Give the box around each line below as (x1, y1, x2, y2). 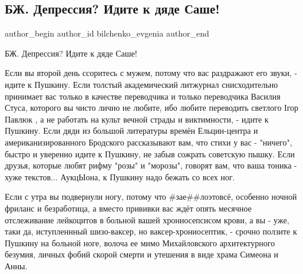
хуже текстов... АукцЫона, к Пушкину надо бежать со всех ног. (5, 170, 235, 183)
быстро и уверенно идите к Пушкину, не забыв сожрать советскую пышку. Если (5, 147, 295, 160)
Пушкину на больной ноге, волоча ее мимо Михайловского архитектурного (5, 236, 275, 249)
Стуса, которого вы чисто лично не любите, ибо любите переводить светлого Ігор (5, 101, 299, 114)
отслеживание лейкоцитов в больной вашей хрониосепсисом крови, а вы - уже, (5, 213, 289, 226)
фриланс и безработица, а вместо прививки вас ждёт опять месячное (5, 202, 252, 214)
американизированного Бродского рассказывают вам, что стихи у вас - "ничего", (5, 136, 292, 148)
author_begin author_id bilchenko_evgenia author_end (5, 27, 209, 39)
